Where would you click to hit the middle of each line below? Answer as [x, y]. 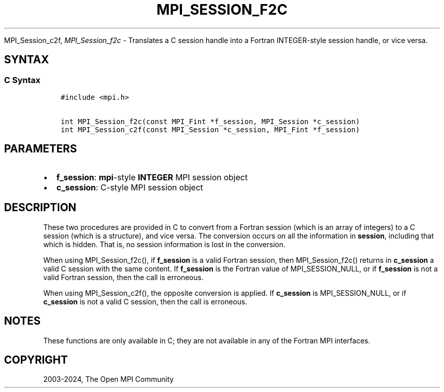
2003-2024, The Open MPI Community [108, 379]
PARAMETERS [41, 149]
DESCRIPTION [40, 208]
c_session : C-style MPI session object [130, 187]
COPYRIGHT [36, 360]
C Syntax [22, 80]
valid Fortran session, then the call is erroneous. [123, 277]
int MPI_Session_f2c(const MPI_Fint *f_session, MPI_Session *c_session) [210, 121]
